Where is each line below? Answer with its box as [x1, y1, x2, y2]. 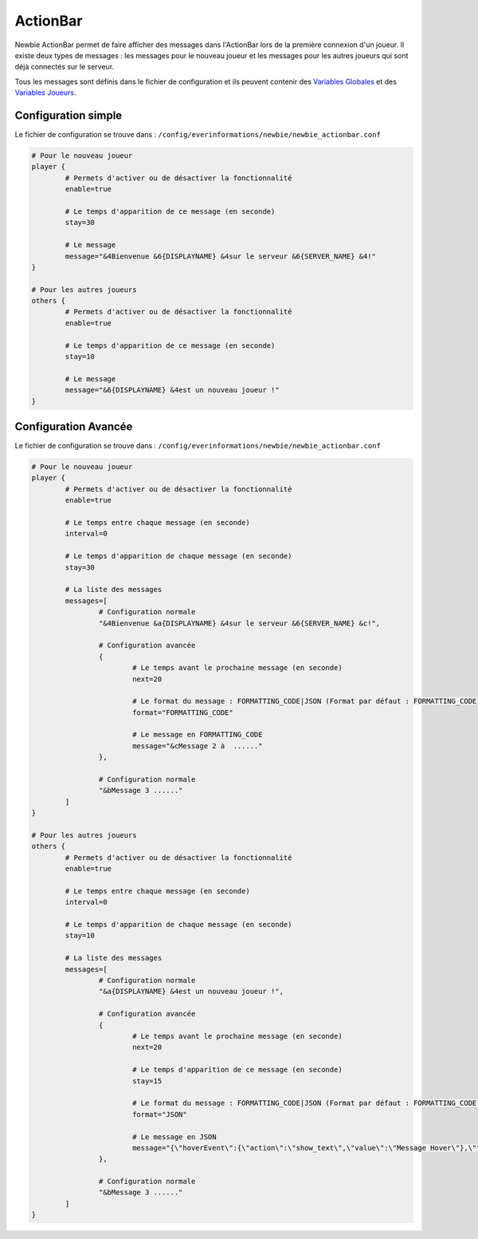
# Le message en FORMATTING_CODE [131, 730, 263, 740]
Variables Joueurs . [14, 88, 76, 97]
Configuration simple [14, 109, 123, 122]
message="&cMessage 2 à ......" [131, 741, 263, 750]
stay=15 [131, 1076, 163, 1085]
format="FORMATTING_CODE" [131, 708, 234, 717]
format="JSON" [131, 1110, 187, 1119]
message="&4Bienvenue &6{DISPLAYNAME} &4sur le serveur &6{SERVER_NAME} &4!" [65, 251, 376, 261]
